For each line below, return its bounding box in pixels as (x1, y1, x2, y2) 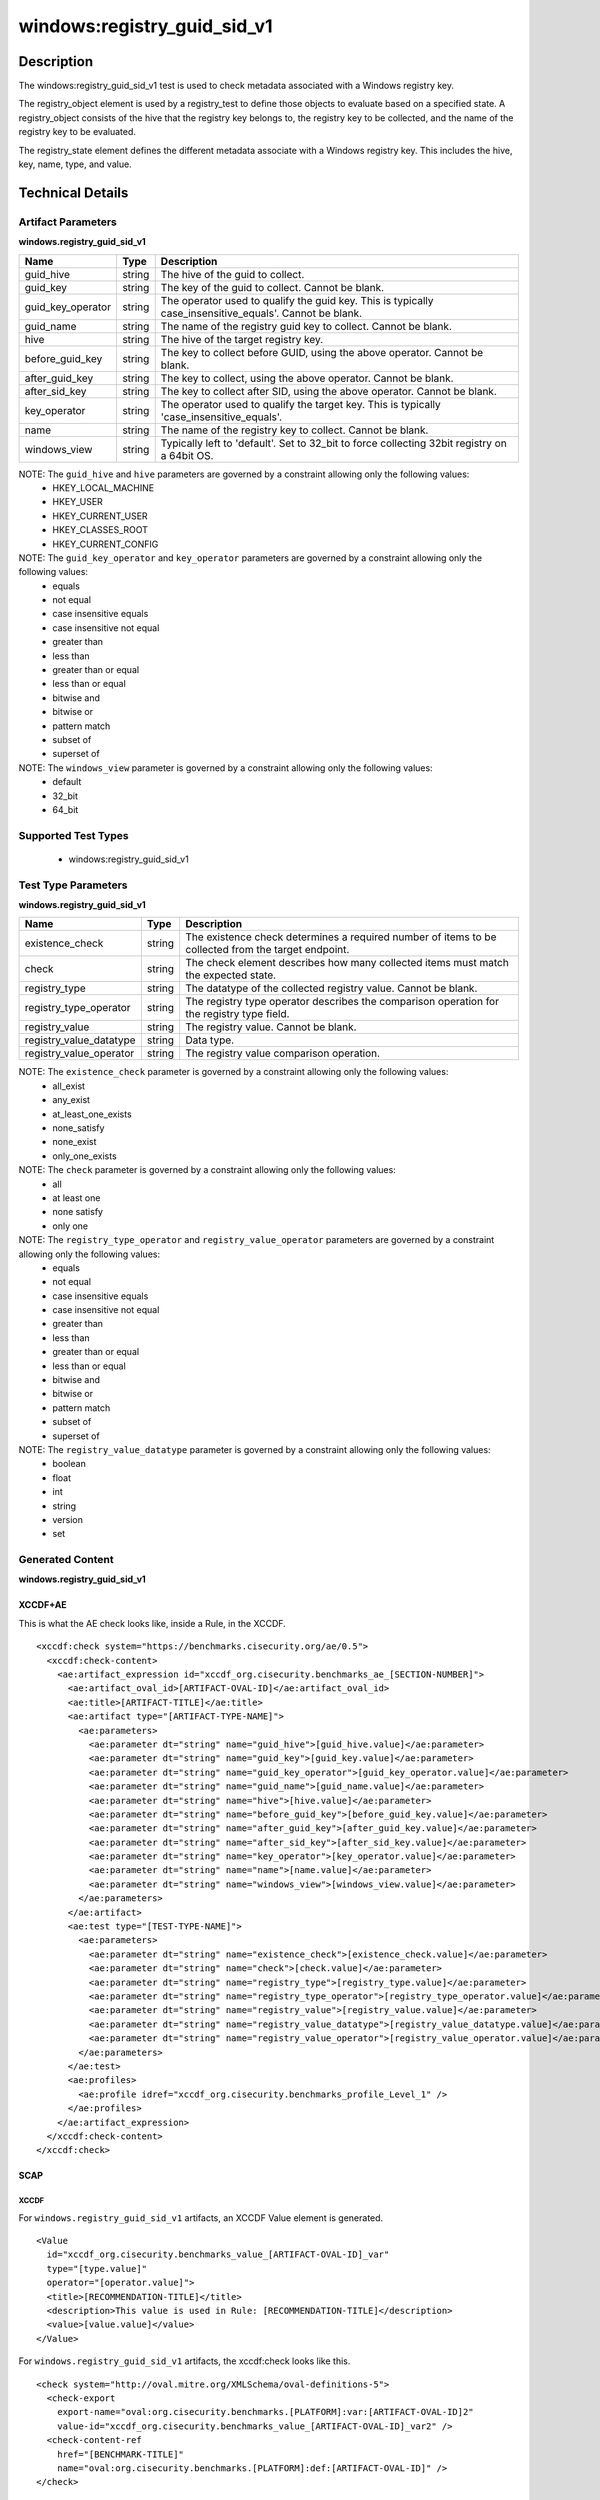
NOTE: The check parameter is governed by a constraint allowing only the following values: (18, 1164, 397, 1176)
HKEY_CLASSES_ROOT (52, 524, 149, 536)
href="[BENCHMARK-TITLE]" (56, 2448, 185, 2460)
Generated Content (18, 1553, 114, 1567)
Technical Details (18, 184, 129, 201)
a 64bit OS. (160, 448, 214, 462)
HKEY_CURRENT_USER (52, 510, 149, 522)
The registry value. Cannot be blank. (185, 1020, 357, 1034)
